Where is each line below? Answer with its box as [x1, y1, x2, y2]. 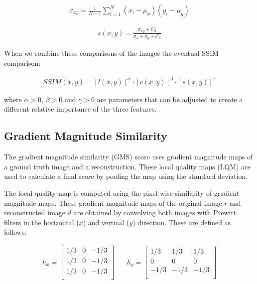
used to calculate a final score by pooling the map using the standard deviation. [4, 171, 248, 181]
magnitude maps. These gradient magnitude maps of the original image [4, 197, 222, 208]
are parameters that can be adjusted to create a [97, 94, 243, 104]
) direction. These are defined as [132, 217, 231, 227]
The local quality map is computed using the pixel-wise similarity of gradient [4, 187, 240, 198]
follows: [4, 227, 27, 237]
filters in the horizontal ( [4, 217, 79, 227]
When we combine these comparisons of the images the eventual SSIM [4, 48, 219, 58]
